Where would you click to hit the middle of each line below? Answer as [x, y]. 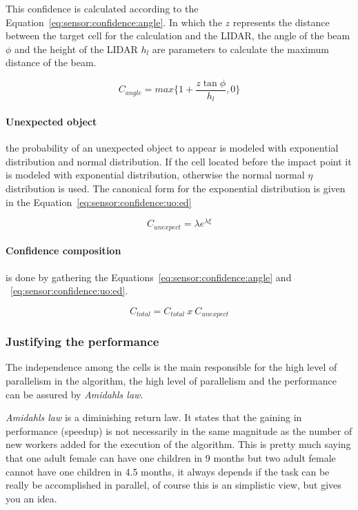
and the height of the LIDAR [76, 49]
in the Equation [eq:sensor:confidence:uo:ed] [99, 202]
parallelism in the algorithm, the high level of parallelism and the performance [171, 381]
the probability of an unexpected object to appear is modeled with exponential [172, 148]
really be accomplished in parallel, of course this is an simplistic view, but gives [173, 485]
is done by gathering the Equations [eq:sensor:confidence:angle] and [149, 277]
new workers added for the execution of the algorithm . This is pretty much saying [178, 444]
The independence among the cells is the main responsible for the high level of [171, 367]
